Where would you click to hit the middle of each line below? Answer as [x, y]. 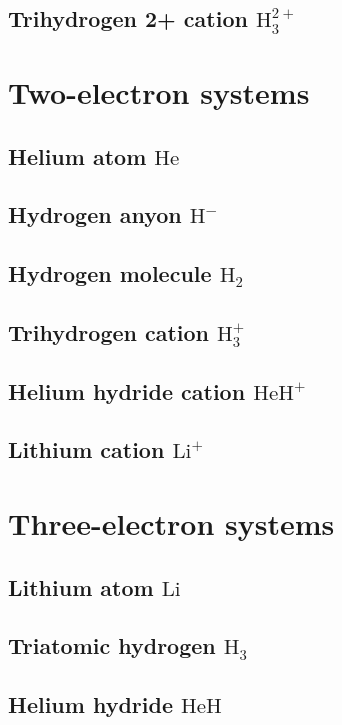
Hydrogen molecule [110, 273]
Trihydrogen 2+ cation [128, 18]
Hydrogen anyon [95, 214]
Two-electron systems [159, 91]
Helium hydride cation [127, 390]
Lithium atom [81, 586]
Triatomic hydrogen [112, 645]
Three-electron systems [171, 523]
